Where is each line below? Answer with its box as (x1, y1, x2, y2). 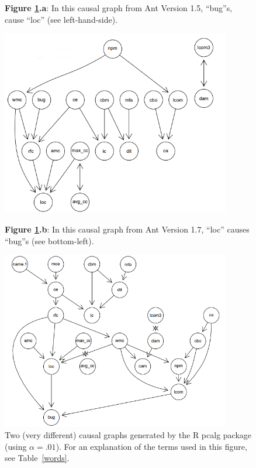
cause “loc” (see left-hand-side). (5, 13, 118, 25)
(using (5, 440, 27, 452)
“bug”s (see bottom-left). (5, 234, 94, 247)
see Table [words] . (5, 452, 70, 464)
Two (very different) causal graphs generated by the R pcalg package (5, 429, 252, 441)
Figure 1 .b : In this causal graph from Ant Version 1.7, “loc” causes (5, 223, 250, 235)
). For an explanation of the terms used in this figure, (56, 440, 247, 452)
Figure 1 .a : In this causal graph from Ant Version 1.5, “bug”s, (5, 2, 233, 13)
